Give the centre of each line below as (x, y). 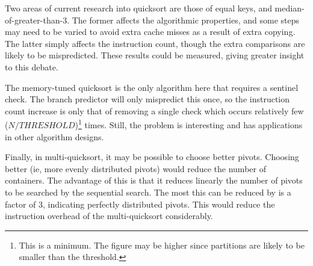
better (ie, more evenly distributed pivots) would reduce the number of (135, 168)
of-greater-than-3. (37, 20)
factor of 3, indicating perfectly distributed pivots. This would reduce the (140, 204)
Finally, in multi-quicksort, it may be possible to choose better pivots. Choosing (152, 157)
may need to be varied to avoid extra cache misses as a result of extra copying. (150, 32)
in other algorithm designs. (54, 136)
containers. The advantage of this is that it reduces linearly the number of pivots (154, 180)
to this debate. (32, 66)
